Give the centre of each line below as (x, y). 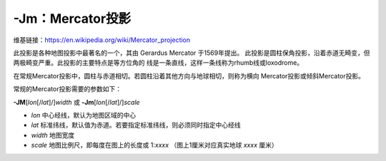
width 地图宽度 (53, 135)
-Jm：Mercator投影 (72, 19)
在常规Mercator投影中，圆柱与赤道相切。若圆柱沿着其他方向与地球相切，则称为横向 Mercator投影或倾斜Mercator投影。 (189, 76)
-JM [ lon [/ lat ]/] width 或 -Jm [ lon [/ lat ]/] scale (76, 102)
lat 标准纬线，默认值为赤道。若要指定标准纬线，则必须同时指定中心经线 (136, 125)
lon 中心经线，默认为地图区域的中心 (84, 115)
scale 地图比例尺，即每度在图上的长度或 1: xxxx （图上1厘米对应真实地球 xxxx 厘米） (154, 145)
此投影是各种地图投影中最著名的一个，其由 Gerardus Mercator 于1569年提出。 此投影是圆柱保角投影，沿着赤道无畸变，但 (192, 53)
